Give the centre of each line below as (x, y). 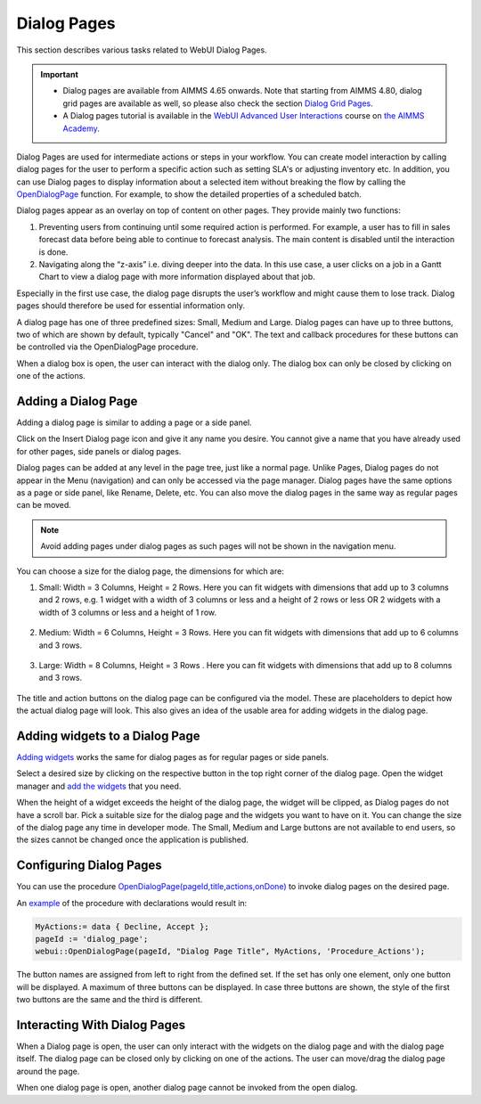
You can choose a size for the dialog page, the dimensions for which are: (150, 571)
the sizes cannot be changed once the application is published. (132, 840)
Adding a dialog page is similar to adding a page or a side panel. (135, 422)
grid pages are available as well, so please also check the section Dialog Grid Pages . (218, 103)
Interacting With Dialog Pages (101, 1025)
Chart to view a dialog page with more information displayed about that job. (177, 277)
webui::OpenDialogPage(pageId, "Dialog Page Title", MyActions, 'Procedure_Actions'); (230, 952)
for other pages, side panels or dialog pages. (99, 451)
